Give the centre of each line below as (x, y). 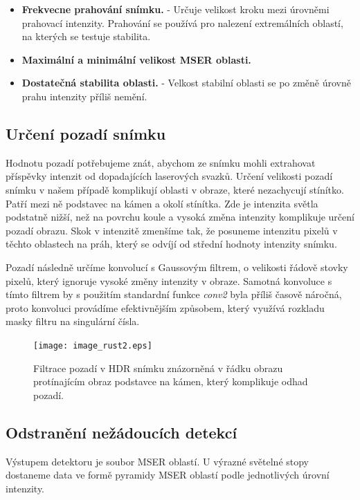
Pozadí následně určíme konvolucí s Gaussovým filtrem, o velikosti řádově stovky (177, 267)
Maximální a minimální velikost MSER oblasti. (136, 59)
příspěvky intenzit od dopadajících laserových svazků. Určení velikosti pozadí (169, 176)
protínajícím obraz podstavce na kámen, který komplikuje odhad (171, 381)
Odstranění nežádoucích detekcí (121, 432)
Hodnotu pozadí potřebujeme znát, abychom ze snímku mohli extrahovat (161, 162)
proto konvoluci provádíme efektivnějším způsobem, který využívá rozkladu (165, 307)
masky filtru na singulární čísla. (73, 321)
